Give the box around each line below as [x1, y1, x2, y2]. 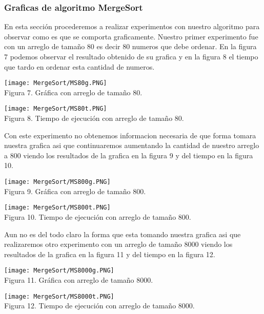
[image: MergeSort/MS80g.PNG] [4, 79, 107, 87]
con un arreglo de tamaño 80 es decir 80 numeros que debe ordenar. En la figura [4, 41, 257, 52]
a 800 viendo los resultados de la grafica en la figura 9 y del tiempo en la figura [4, 150, 253, 160]
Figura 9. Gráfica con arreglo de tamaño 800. [4, 185, 146, 196]
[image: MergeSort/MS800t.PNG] [4, 204, 111, 212]
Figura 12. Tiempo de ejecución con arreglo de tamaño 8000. [4, 300, 195, 311]
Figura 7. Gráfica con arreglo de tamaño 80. [4, 87, 143, 97]
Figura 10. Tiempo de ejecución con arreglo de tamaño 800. [4, 211, 191, 222]
